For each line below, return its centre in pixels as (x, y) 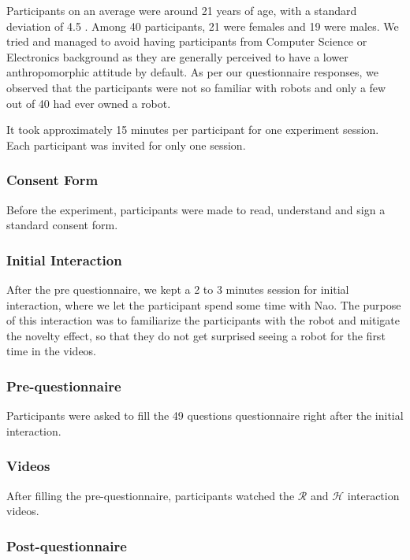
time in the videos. (52, 351)
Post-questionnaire (67, 545)
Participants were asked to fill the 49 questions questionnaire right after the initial (205, 415)
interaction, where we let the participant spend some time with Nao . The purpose (204, 304)
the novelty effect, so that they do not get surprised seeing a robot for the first (196, 335)
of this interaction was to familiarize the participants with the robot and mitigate (203, 320)
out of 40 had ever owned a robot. (89, 103)
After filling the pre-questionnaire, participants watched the (151, 495)
